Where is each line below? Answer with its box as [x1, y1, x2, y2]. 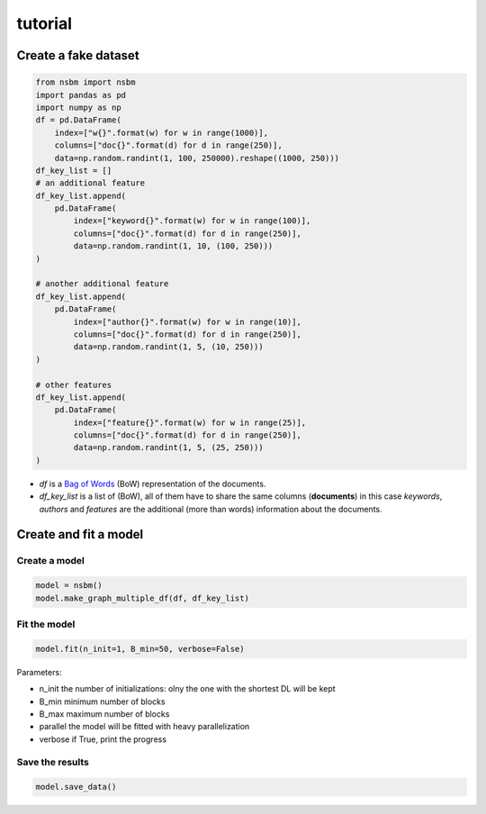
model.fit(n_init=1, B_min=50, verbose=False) [35, 644, 245, 654]
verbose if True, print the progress [39, 734, 166, 745]
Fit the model [16, 618, 76, 630]
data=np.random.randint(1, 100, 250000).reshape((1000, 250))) [54, 153, 340, 163]
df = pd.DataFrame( [35, 115, 121, 125]
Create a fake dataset [16, 48, 139, 63]
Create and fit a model [16, 527, 144, 542]
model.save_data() [35, 782, 117, 792]
